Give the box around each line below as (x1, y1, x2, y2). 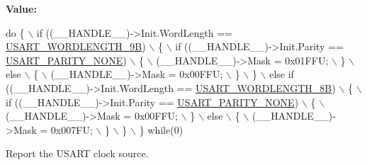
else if (269, 67, 294, 81)
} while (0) (139, 122, 183, 137)
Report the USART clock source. (6, 146, 149, 161)
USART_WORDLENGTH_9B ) (6, 39, 146, 54)
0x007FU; (50, 122, 93, 137)
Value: (6, 1, 37, 16)
